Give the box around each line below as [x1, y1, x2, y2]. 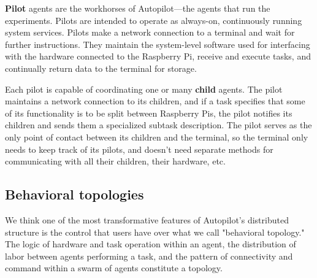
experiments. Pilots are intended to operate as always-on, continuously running [5, 14, 302, 26]
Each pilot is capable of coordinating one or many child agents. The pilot [5, 82, 283, 95]
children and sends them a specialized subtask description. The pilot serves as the [5, 118, 312, 131]
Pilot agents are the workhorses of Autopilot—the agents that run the [5, 2, 270, 14]
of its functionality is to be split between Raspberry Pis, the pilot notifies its [5, 106, 292, 119]
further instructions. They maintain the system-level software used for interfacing [5, 37, 310, 50]
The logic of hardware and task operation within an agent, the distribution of [5, 237, 296, 250]
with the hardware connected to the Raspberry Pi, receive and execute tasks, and [5, 50, 311, 63]
